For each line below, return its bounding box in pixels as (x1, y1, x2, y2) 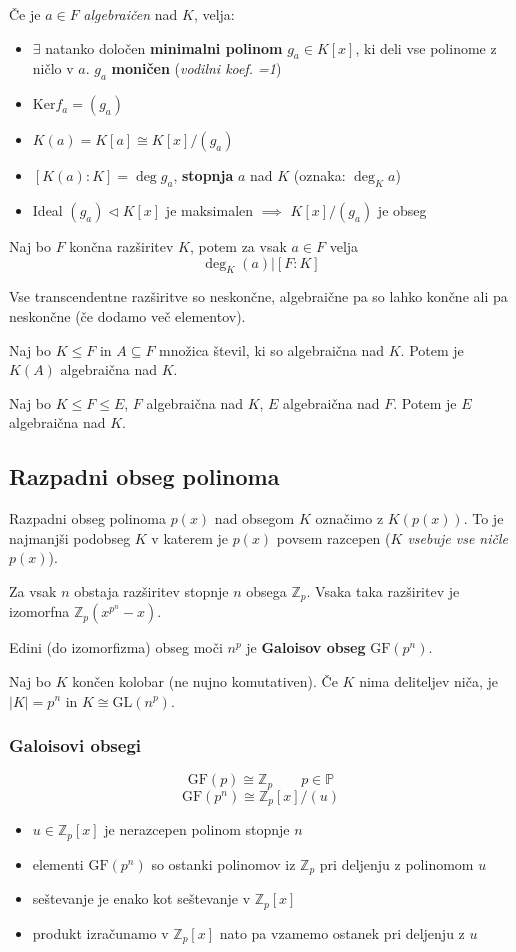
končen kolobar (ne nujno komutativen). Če (72, 670, 338, 691)
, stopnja (173, 165, 234, 186)
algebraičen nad (83, 4, 178, 24)
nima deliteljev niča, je (359, 670, 498, 691)
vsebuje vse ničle (407, 527, 508, 548)
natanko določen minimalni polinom (45, 37, 283, 58)
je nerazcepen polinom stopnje (104, 819, 290, 840)
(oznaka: (293, 165, 346, 186)
